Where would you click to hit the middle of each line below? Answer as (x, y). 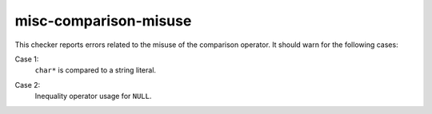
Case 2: (28, 85)
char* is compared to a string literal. (95, 70)
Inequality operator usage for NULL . (93, 96)
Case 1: (27, 59)
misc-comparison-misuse (103, 21)
